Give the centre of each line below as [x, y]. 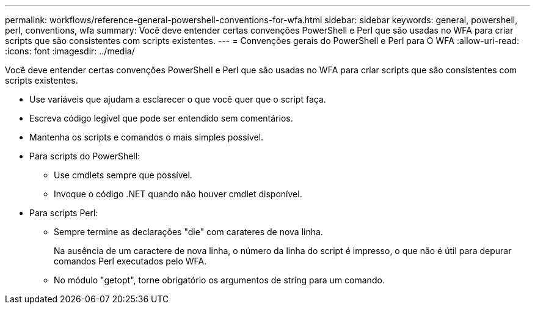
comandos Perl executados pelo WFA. [130, 261]
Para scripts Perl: [64, 213]
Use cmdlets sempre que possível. [123, 175]
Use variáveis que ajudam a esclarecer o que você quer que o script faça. [178, 99]
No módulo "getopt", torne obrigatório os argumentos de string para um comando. [219, 280]
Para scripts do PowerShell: [85, 156]
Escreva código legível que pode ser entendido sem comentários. [161, 118]
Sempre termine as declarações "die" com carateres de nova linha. [188, 232]
